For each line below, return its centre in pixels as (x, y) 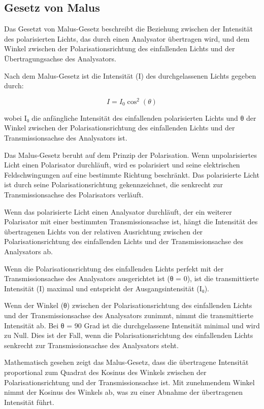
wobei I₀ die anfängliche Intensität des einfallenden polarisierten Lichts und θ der (130, 117)
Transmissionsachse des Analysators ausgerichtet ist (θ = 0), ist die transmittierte (131, 278)
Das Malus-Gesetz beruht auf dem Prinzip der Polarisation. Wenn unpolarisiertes (131, 155)
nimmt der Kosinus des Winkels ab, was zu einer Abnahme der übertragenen (123, 392)
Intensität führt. (29, 402)
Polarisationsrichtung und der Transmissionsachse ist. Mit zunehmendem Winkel (129, 382)
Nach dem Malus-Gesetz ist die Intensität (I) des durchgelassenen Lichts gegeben (130, 75)
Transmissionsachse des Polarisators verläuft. (74, 194)
